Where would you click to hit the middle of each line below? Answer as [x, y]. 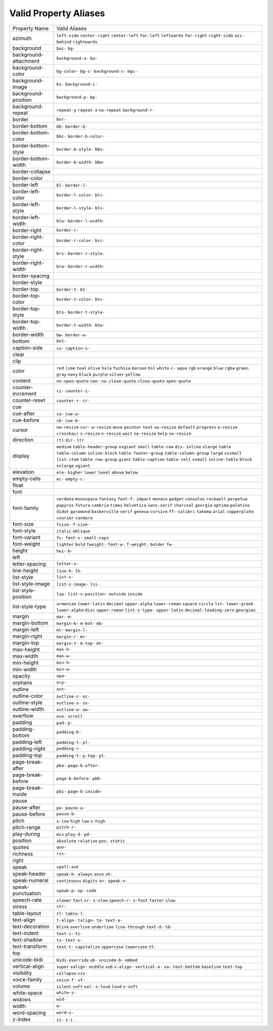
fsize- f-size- [73, 524]
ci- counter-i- [73, 391]
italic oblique [73, 531]
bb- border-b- [72, 126]
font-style [24, 531]
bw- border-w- [72, 335]
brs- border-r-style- [81, 253]
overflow [23, 716]
